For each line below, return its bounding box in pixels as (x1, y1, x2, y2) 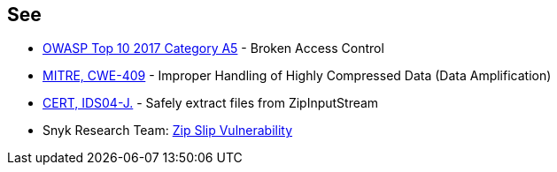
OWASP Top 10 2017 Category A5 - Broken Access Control (43, 41, 384, 56)
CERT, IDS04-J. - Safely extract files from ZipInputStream (43, 95, 379, 111)
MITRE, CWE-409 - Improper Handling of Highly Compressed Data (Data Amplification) (43, 68, 552, 84)
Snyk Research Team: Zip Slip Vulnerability (43, 123, 293, 138)
